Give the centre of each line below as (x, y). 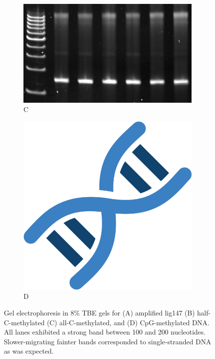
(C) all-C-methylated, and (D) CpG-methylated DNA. (128, 322)
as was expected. (29, 351)
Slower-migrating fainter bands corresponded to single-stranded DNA (107, 341)
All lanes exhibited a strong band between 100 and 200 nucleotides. (105, 332)
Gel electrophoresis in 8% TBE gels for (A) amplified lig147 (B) (99, 312)
